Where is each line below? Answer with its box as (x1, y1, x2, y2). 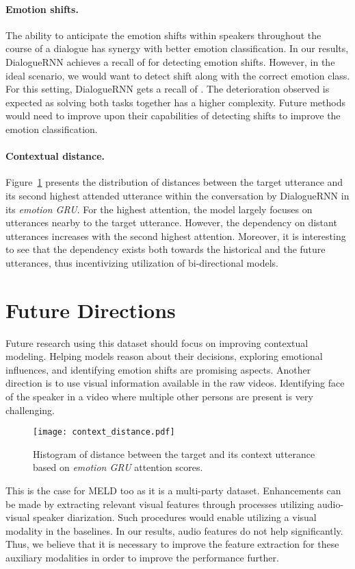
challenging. (5, 402, 55, 417)
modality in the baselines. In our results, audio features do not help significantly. (5, 523, 343, 537)
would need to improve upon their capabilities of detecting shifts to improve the (5, 108, 341, 123)
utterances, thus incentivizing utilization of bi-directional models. (5, 255, 278, 269)
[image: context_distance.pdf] (33, 427, 175, 437)
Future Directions (5, 295, 176, 324)
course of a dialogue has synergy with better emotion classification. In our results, (5, 41, 349, 56)
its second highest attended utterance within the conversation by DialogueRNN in (5, 188, 350, 202)
